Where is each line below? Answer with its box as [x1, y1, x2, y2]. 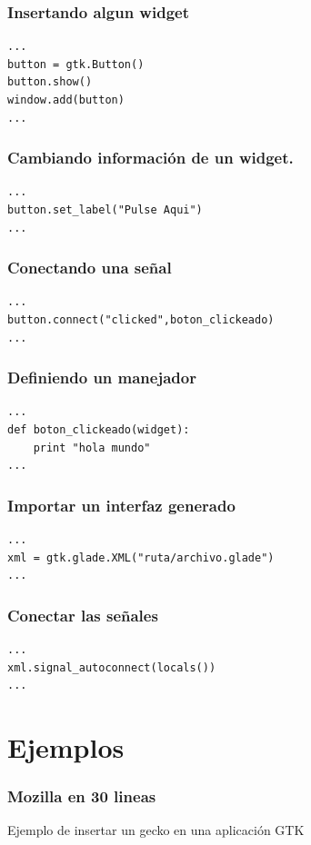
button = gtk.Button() [7, 57, 145, 71]
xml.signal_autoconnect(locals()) [7, 661, 216, 674]
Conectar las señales [7, 603, 158, 626]
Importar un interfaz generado [7, 493, 236, 516]
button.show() [7, 75, 93, 89]
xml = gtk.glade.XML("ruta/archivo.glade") [7, 551, 275, 564]
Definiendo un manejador [7, 366, 196, 389]
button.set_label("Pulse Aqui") [7, 204, 203, 216]
